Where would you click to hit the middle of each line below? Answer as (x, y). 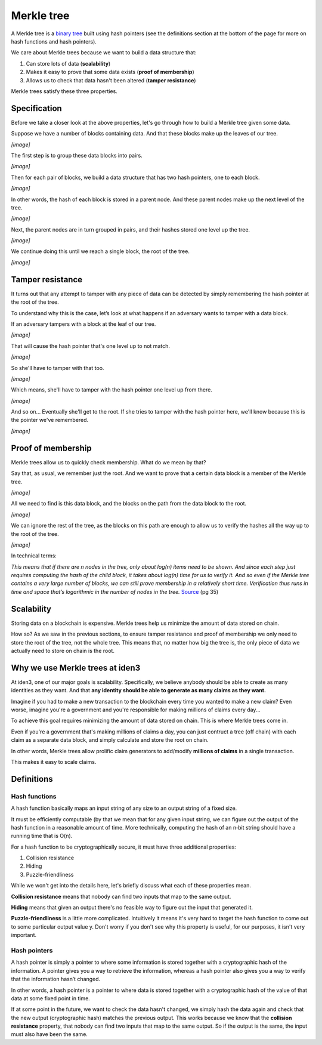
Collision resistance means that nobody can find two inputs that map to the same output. (121, 896)
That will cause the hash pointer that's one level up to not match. (90, 346)
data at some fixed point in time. (51, 998)
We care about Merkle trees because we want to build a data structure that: (104, 53)
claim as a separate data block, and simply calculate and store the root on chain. (110, 740)
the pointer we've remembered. (50, 420)
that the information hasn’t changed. (56, 979)
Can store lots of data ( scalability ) (68, 63)
